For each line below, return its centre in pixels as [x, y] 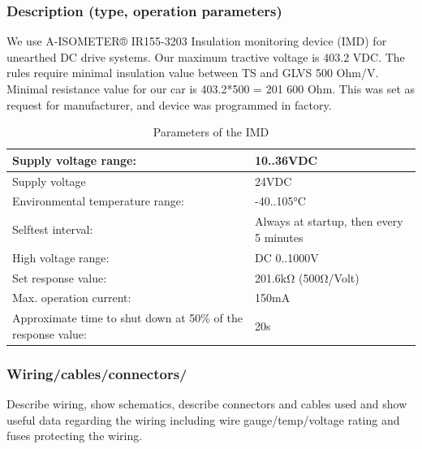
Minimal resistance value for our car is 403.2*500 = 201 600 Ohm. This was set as [211, 89]
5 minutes [279, 237]
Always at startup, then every [329, 221]
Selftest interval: [53, 229]
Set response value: [60, 277]
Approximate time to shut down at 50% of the [127, 318]
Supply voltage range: [74, 160]
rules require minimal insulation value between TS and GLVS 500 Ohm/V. [193, 73]
